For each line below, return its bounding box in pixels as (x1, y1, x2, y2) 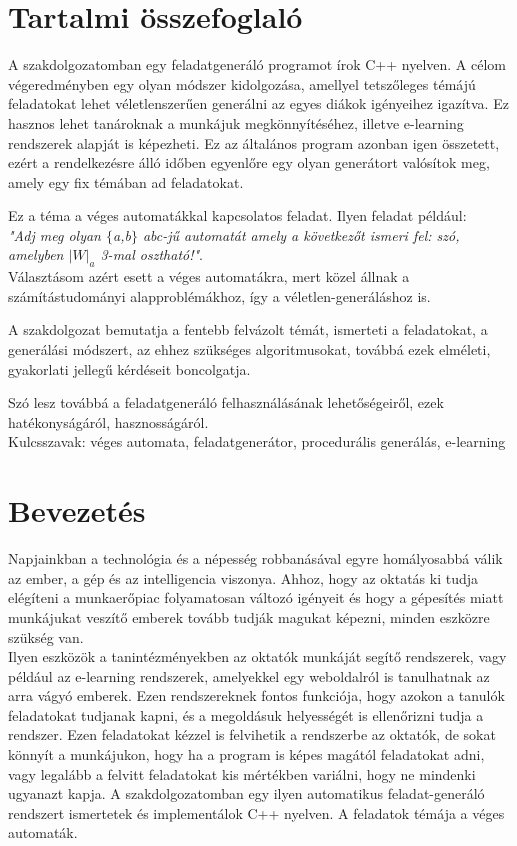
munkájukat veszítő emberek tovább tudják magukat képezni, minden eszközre (8, 606, 490, 627)
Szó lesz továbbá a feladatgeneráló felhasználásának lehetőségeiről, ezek (8, 392, 444, 413)
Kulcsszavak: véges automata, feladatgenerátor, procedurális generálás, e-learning (8, 431, 506, 452)
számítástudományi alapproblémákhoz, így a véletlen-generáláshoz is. (8, 285, 431, 306)
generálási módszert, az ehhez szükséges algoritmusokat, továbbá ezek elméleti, (8, 339, 491, 360)
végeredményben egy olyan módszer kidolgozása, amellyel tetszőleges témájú (8, 73, 476, 94)
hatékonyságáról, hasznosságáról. (8, 411, 209, 432)
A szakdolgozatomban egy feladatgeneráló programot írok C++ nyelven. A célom (8, 54, 506, 75)
